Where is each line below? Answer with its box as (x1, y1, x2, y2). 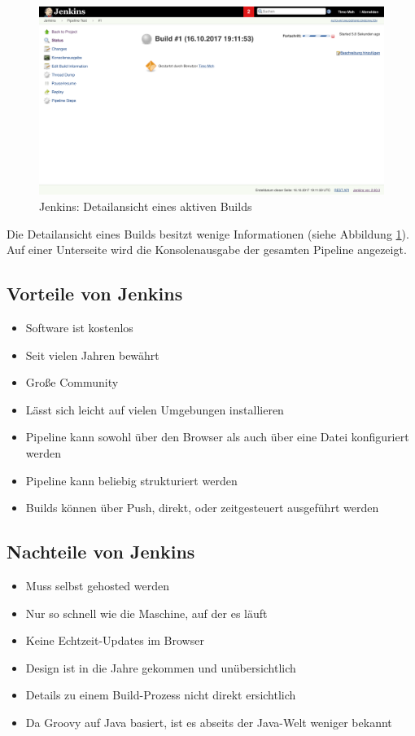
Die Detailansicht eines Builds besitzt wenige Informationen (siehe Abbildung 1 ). (7, 225, 409, 242)
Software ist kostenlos (25, 319, 133, 336)
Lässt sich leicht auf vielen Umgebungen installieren (25, 401, 284, 418)
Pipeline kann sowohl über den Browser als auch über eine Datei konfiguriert (25, 428, 409, 445)
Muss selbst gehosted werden (25, 576, 169, 594)
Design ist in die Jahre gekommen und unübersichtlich (25, 659, 296, 676)
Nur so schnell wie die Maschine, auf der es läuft (25, 604, 268, 621)
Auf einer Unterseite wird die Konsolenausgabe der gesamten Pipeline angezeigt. (7, 241, 407, 258)
